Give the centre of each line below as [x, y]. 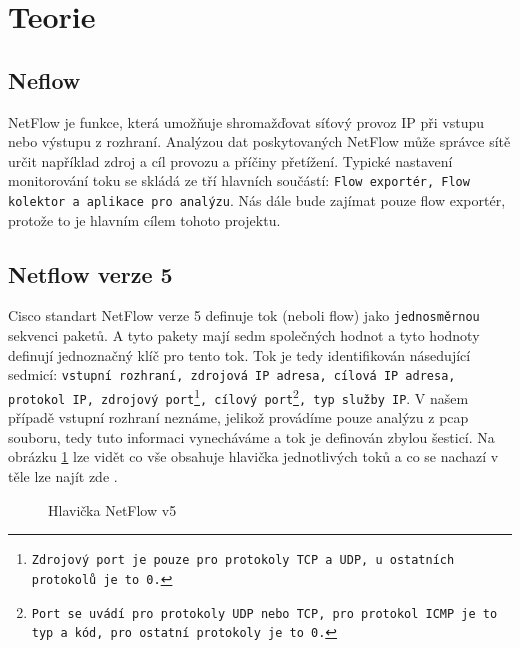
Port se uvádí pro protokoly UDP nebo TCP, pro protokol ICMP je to [264, 613]
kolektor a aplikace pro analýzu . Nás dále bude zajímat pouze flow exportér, [257, 200]
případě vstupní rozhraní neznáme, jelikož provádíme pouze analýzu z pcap [238, 417]
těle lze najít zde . [63, 476]
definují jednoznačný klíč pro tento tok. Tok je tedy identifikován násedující [239, 354]
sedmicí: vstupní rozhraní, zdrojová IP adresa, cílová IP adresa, [232, 374]
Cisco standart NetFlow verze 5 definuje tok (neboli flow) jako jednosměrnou [244, 315]
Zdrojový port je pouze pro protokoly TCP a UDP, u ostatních [243, 560]
